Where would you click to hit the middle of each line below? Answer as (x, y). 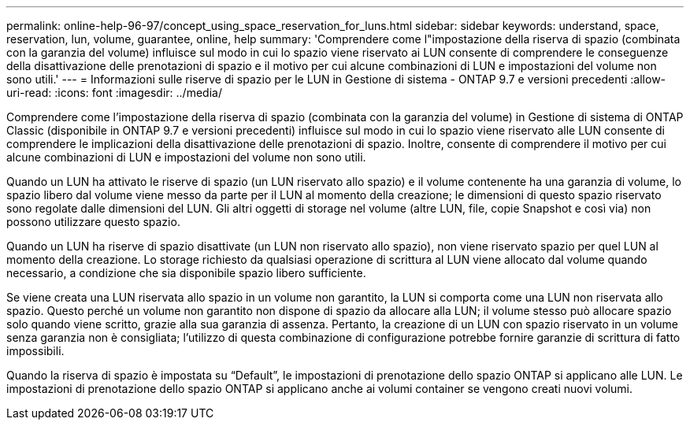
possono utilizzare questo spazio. (93, 222)
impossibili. (35, 351)
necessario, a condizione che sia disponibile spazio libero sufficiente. (186, 273)
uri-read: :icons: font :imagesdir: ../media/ (114, 93)
